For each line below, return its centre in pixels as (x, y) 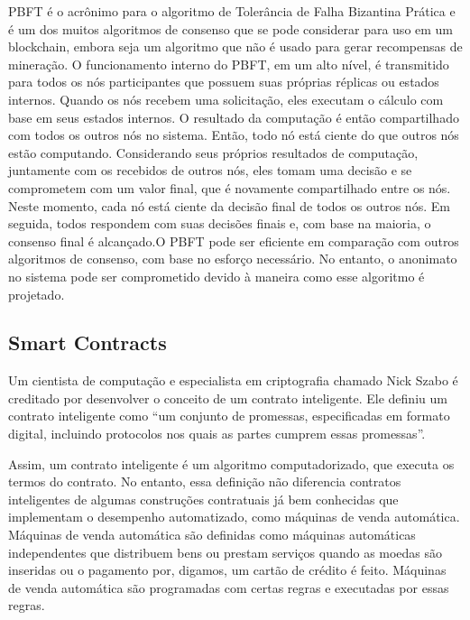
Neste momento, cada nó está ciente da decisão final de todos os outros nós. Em (229, 205)
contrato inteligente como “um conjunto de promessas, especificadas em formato (229, 416)
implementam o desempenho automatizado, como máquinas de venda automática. (234, 517)
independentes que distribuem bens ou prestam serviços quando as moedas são (226, 552)
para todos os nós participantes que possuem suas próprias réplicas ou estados (224, 82)
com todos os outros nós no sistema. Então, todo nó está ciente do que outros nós (234, 135)
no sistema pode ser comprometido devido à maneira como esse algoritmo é (217, 276)
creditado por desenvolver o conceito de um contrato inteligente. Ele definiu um (228, 398)
